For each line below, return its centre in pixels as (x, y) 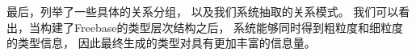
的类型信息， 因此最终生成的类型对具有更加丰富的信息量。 (161, 43)
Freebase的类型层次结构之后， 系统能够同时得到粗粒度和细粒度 (239, 27)
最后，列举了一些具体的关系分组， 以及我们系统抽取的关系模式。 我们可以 (203, 11)
